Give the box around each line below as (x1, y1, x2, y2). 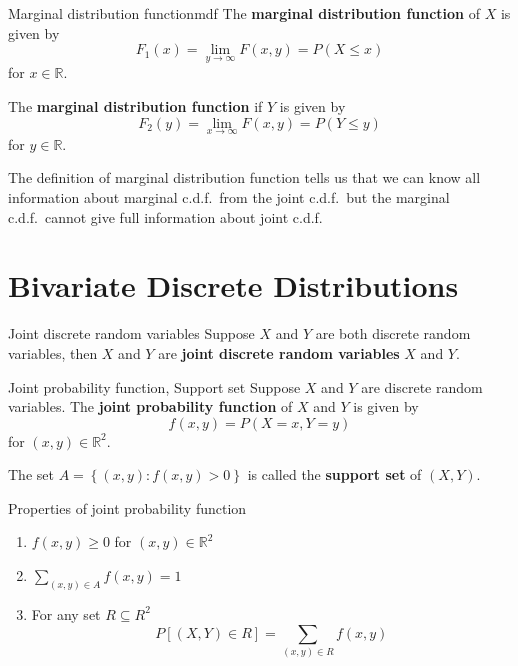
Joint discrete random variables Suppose (8, 323, 255, 344)
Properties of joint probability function (8, 497, 247, 518)
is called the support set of (247, 464, 422, 485)
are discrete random (361, 376, 483, 397)
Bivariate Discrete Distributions (8, 265, 459, 306)
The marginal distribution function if (8, 96, 263, 116)
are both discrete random (315, 323, 471, 344)
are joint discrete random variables (158, 342, 400, 363)
